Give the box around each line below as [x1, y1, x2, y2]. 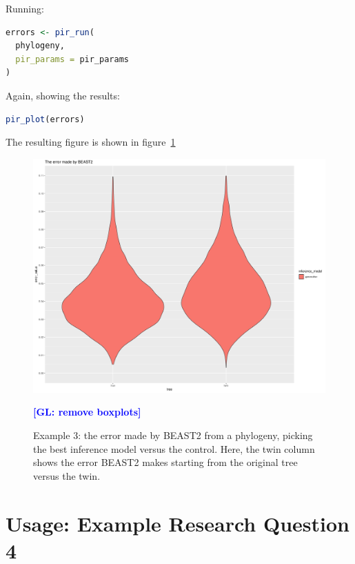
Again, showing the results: [6, 88, 120, 102]
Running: [6, 1, 44, 15]
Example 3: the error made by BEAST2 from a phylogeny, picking [33, 428, 313, 443]
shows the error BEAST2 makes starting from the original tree [33, 455, 298, 469]
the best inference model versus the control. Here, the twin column [33, 441, 315, 456]
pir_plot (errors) [6, 114, 85, 124]
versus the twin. [33, 468, 101, 483]
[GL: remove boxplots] [33, 405, 141, 419]
